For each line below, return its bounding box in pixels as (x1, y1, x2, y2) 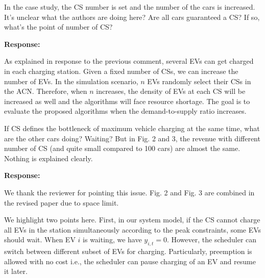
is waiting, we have (83, 234, 142, 245)
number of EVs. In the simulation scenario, (4, 75, 138, 86)
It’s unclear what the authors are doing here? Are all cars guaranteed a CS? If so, (4, 11, 260, 22)
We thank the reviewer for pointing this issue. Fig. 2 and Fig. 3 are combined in (4, 187, 255, 197)
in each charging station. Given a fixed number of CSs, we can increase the (4, 65, 238, 76)
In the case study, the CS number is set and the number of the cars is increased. (4, 2, 255, 12)
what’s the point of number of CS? (4, 21, 113, 32)
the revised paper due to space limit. (4, 197, 119, 208)
